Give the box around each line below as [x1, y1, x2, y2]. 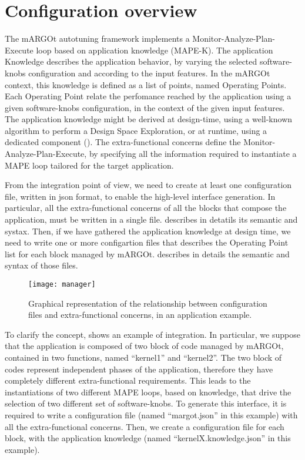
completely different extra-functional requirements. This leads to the [5, 374, 251, 387]
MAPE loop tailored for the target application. [5, 159, 174, 171]
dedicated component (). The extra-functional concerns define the [5, 136, 241, 148]
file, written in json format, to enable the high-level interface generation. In [5, 190, 276, 202]
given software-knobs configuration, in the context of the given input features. [5, 101, 285, 113]
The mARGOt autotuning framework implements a [5, 32, 190, 45]
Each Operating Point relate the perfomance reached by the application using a [5, 90, 291, 102]
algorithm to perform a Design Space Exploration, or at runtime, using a [5, 124, 267, 136]
